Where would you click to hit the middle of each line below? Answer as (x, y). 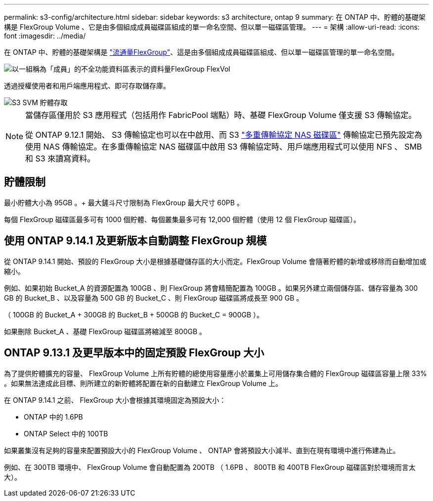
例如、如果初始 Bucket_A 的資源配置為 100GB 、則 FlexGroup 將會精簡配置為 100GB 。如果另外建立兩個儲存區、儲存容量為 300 (211, 288)
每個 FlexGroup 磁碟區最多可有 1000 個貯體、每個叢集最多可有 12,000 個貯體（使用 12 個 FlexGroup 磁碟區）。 (182, 219)
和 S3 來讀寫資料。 (60, 158)
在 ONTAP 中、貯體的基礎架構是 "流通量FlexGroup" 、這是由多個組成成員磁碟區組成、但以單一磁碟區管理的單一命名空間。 (201, 52)
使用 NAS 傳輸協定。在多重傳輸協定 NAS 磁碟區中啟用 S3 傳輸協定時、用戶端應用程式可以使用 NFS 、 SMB (224, 147)
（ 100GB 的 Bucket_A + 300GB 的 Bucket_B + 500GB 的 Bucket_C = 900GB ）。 (134, 314)
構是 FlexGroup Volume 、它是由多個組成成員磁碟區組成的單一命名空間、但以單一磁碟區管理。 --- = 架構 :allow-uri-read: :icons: (212, 27)
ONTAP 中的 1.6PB (53, 417)
